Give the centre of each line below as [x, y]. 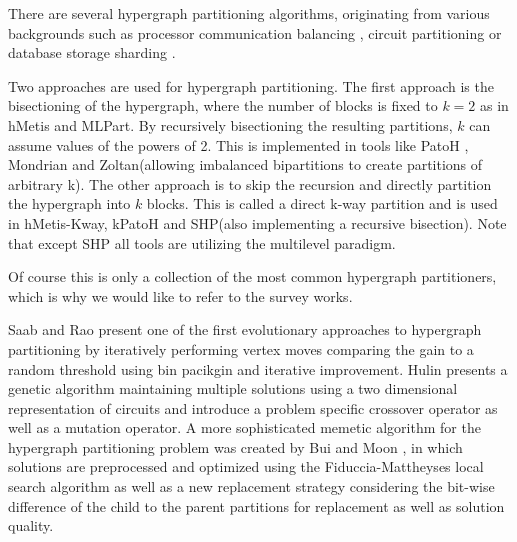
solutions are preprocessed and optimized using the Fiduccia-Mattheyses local [246, 466]
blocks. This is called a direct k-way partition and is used [322, 203]
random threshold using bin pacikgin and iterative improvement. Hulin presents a [258, 368]
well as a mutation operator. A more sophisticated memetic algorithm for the [244, 427]
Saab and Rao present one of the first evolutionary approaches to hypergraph [245, 329]
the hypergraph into [69, 203]
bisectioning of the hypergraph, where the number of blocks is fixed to [223, 105]
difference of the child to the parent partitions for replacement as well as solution [256, 505]
